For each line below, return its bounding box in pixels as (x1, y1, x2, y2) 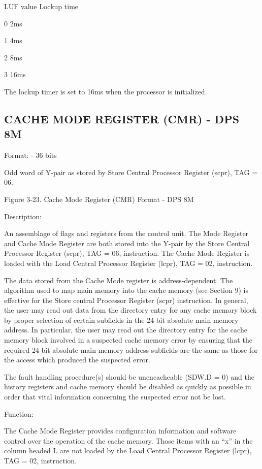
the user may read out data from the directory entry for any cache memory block (4, 305, 257, 315)
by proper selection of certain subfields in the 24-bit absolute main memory (4, 314, 239, 325)
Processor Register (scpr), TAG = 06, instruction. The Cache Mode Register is (4, 248, 250, 258)
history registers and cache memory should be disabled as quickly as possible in (4, 381, 251, 392)
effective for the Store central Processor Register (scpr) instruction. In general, (4, 294, 248, 305)
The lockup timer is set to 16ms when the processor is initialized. (4, 86, 207, 96)
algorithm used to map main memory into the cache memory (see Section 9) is (4, 285, 248, 295)
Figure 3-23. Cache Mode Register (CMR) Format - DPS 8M (4, 193, 194, 204)
